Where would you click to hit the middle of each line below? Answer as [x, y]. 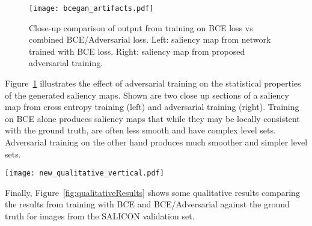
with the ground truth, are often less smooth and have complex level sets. [140, 130]
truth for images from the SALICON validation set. [100, 216]
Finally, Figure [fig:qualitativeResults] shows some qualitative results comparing [152, 192]
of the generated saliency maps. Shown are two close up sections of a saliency [147, 95]
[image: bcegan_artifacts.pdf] [91, 8]
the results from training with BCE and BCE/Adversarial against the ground [147, 204]
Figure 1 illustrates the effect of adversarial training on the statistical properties [153, 83]
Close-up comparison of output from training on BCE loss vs [141, 27]
